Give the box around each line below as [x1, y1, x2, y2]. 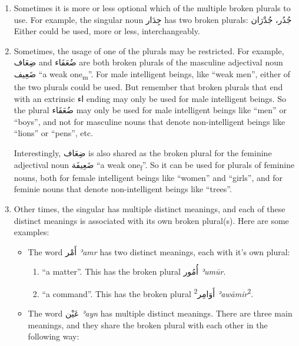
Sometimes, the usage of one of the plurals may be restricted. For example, [14, 44, 284, 57]
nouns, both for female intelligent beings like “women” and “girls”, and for [14, 171, 283, 183]
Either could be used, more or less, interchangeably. [14, 25, 200, 37]
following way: [28, 330, 79, 342]
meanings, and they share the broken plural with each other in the [28, 318, 268, 331]
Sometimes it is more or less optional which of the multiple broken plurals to [14, 2, 291, 14]
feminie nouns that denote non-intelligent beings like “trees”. [14, 183, 232, 195]
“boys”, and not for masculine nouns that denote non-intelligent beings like [14, 115, 285, 127]
